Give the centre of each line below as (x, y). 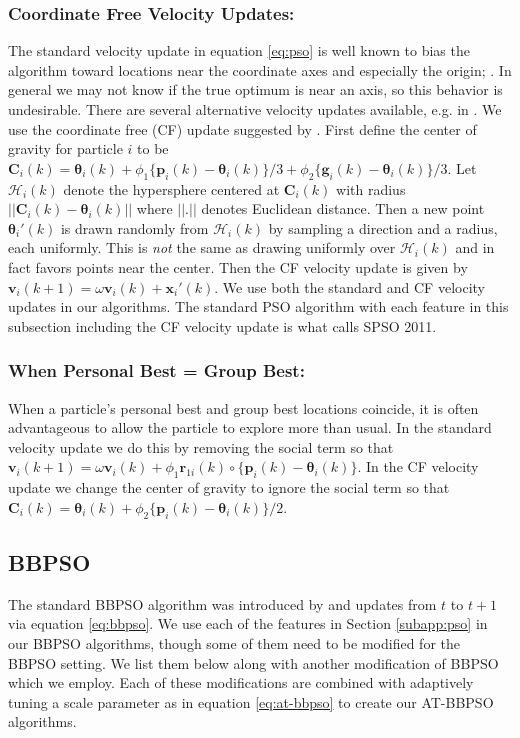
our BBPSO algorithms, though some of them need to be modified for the (234, 642)
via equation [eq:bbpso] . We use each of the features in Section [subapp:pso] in (248, 623)
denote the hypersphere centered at (171, 188)
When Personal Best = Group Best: (156, 370)
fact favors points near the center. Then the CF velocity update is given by (238, 266)
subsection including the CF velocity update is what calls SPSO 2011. (222, 325)
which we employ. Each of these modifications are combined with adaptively (241, 682)
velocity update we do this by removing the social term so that (201, 446)
